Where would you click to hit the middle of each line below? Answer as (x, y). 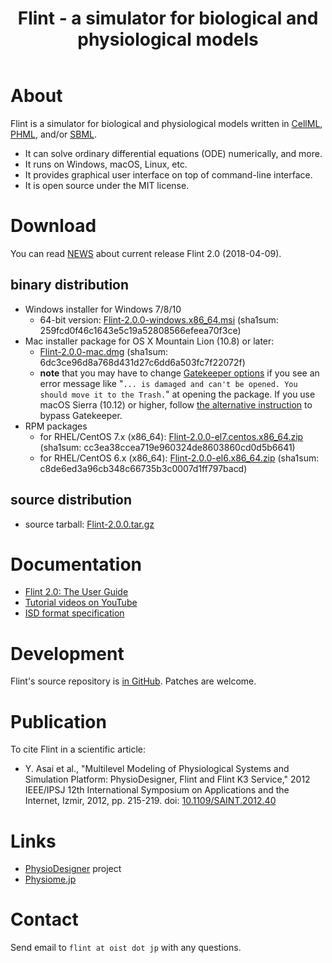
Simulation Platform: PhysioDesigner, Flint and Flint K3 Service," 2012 (167, 779)
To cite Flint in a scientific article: (78, 749)
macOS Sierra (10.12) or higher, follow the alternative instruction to (176, 404)
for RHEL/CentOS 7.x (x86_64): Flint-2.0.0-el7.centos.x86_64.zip (171, 436)
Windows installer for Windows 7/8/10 (103, 309)
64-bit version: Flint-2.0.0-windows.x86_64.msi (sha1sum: (159, 319)
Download (53, 226)
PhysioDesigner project (73, 869)
